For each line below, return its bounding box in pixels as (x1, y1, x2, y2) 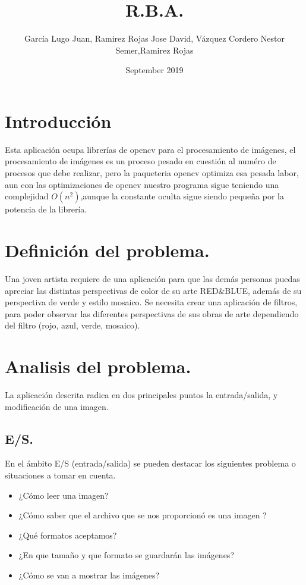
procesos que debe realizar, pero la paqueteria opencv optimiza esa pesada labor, (5, 167, 299, 179)
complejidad (5, 190, 49, 202)
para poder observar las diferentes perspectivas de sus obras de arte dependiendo (5, 307, 299, 320)
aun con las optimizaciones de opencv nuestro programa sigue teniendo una (5, 178, 279, 190)
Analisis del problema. (5, 354, 191, 378)
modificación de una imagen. (5, 400, 109, 412)
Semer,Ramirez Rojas (115, 43, 194, 56)
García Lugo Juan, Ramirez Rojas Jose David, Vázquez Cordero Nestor (24, 32, 285, 45)
